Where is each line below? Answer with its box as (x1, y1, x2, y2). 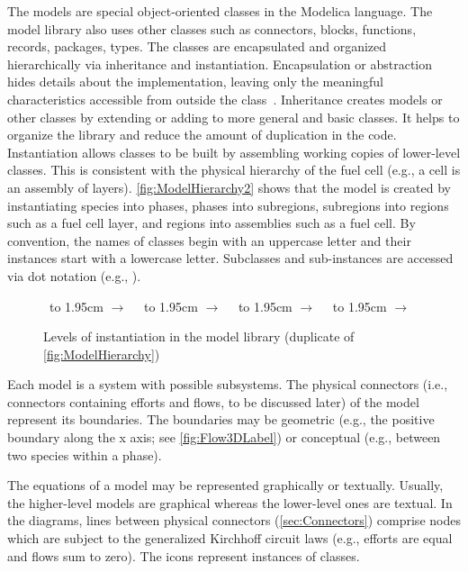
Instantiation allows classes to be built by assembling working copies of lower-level (7, 142, 461, 161)
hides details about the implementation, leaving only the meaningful (7, 72, 383, 91)
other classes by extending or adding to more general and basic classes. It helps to (7, 107, 460, 126)
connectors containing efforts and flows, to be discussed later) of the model (7, 392, 419, 411)
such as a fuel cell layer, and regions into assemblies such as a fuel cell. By (7, 213, 416, 232)
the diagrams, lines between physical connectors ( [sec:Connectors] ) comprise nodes (7, 511, 461, 530)
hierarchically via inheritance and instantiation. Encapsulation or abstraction (7, 54, 433, 73)
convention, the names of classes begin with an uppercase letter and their (7, 231, 411, 250)
